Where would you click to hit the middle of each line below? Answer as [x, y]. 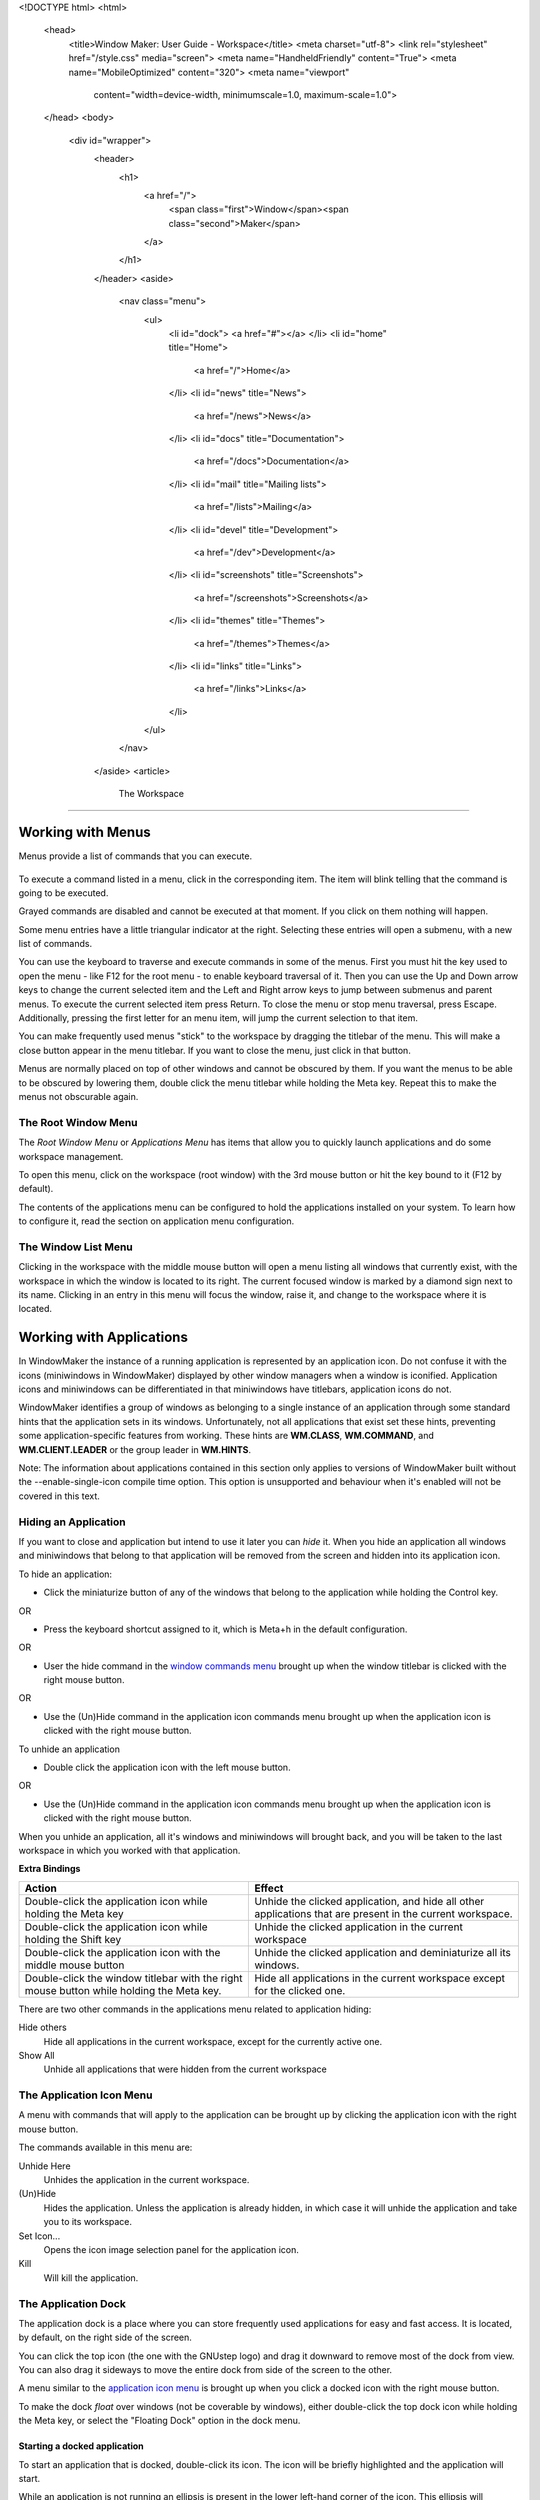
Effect [269, 1888]
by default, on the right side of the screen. [105, 2337]
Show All [36, 2055]
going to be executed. [63, 892]
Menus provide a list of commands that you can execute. [135, 856]
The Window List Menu [76, 1247]
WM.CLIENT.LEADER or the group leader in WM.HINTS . [135, 1449]
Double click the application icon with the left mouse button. [167, 1767]
